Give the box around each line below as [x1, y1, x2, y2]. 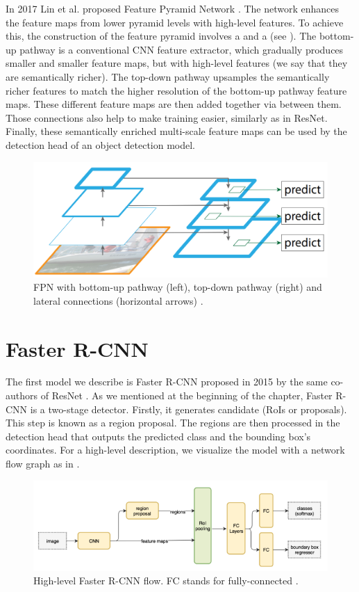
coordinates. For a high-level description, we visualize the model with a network [6, 442, 345, 457]
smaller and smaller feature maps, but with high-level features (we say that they [6, 56, 348, 70]
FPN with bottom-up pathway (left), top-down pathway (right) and [33, 280, 322, 294]
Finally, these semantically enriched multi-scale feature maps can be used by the [6, 124, 347, 138]
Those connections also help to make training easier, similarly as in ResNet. [6, 110, 328, 125]
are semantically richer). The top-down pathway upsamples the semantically [6, 69, 330, 83]
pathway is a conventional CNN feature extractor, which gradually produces [19, 42, 344, 56]
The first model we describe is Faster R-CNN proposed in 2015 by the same [6, 374, 328, 389]
